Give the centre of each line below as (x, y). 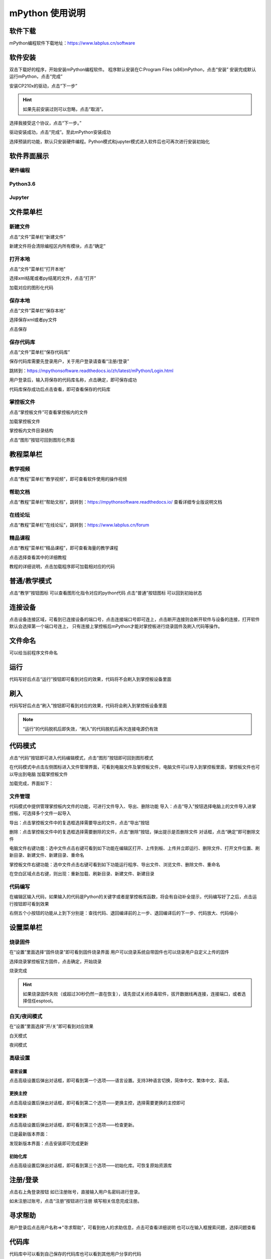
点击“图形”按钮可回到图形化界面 (42, 440)
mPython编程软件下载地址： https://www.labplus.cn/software (72, 43)
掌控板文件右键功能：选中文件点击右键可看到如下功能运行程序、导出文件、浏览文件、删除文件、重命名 (115, 864)
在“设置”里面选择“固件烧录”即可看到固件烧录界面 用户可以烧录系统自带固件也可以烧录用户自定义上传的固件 (119, 952)
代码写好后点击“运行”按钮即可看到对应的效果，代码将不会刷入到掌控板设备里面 (90, 679)
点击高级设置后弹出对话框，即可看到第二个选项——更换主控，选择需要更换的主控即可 (97, 1102)
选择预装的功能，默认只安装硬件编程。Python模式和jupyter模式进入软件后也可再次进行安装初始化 (110, 142)
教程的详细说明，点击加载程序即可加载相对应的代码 (62, 567)
